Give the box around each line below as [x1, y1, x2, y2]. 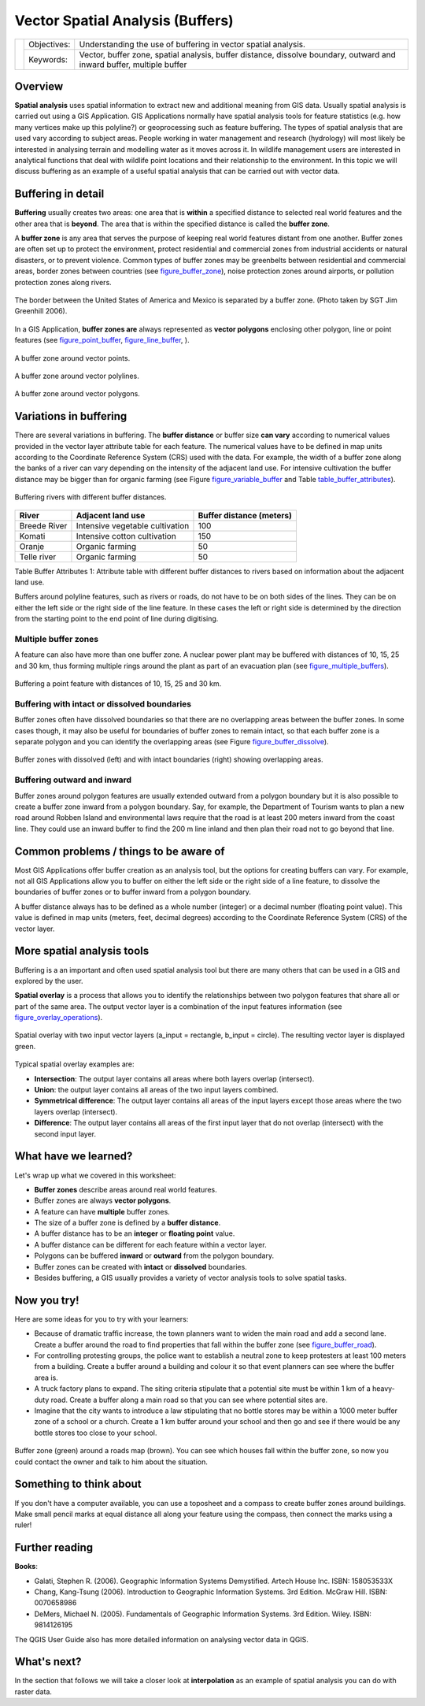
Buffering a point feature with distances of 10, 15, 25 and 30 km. [14, 679, 222, 688]
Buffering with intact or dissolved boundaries [14, 698, 192, 709]
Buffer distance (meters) [198, 510, 293, 521]
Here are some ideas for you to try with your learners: [14, 1314, 189, 1323]
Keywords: [28, 54, 68, 65]
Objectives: [28, 39, 71, 50]
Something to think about [14, 1478, 142, 1491]
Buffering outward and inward [14, 774, 132, 785]
